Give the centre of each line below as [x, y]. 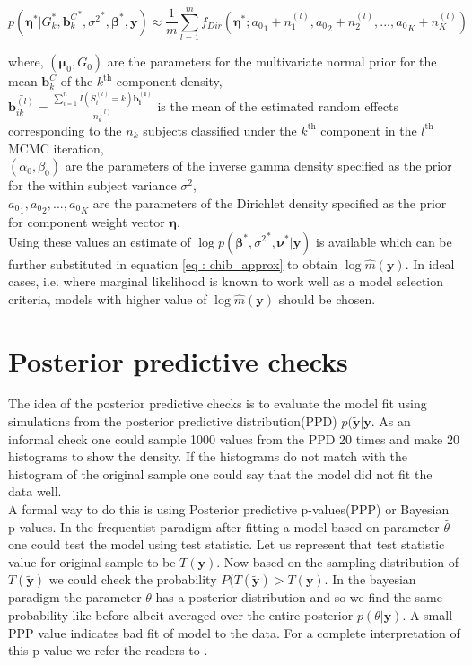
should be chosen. [327, 298]
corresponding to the [65, 130]
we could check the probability [133, 579]
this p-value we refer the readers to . [108, 650]
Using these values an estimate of [100, 241]
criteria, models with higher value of [108, 298]
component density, [169, 81]
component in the [369, 130]
